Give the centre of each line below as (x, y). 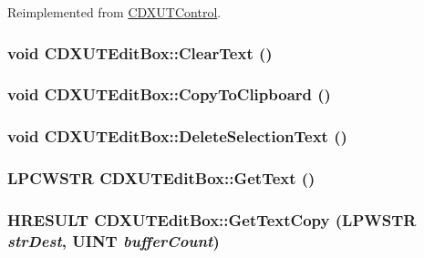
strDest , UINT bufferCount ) (114, 240)
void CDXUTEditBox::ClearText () (140, 52)
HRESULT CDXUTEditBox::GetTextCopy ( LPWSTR (212, 219)
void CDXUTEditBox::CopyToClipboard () (169, 94)
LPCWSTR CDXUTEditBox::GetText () (161, 178)
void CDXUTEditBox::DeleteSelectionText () (177, 136)
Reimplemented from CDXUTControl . (114, 12)
